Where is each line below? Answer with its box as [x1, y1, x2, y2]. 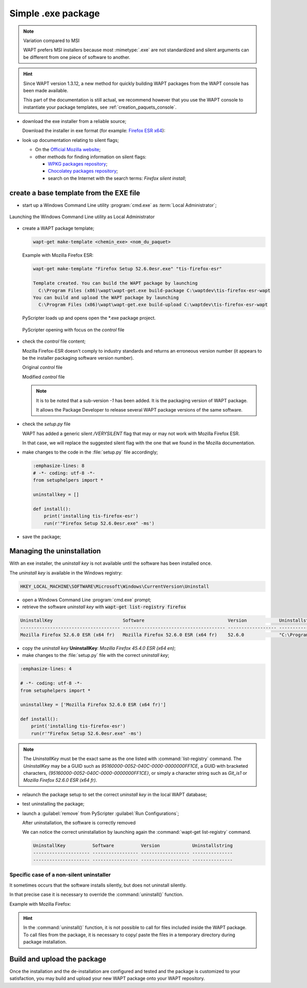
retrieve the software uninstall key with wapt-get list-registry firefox [22, 604, 186, 610]
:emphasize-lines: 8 [33, 463, 84, 469]
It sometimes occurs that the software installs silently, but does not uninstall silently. [9, 882, 187, 888]
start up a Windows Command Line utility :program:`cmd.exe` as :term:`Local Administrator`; [22, 202, 217, 208]
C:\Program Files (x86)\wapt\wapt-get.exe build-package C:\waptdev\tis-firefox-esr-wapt [38, 287, 271, 293]
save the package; [22, 533, 61, 540]
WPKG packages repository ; [48, 161, 107, 167]
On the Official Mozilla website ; [35, 147, 101, 153]
